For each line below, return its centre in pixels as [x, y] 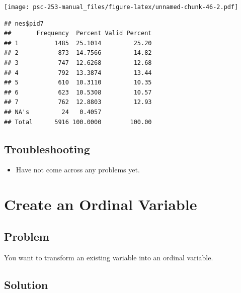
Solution [26, 284]
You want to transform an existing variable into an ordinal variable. [109, 257]
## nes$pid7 [24, 23]
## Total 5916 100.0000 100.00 [78, 122]
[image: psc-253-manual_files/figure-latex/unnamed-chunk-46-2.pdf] [121, 7]
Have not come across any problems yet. [78, 170]
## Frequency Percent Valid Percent [78, 33]
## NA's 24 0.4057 [53, 112]
